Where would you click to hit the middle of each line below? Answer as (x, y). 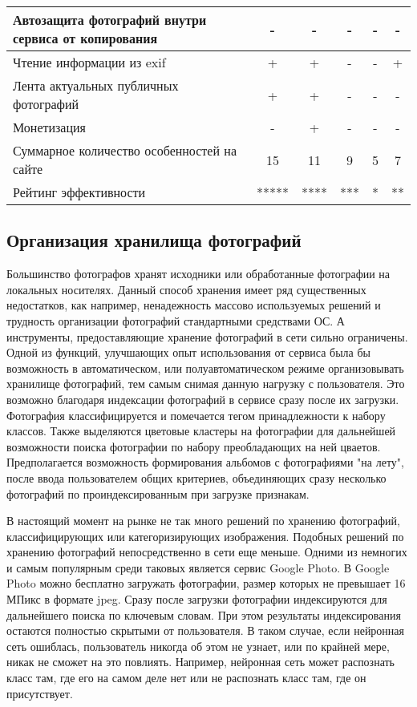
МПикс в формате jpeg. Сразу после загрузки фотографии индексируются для (197, 599)
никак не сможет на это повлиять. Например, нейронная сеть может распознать (200, 662)
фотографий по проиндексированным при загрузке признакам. (158, 493)
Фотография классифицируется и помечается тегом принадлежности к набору (196, 415)
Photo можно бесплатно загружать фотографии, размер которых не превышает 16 (206, 583)
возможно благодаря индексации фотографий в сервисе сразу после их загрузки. (203, 399)
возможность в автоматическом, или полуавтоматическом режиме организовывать (205, 368)
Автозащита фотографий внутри (110, 20)
